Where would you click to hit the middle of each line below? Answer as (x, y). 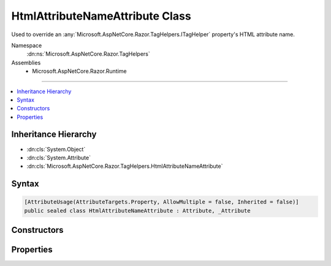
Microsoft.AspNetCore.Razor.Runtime (79, 71)
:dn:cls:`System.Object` (56, 149)
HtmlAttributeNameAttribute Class (101, 16)
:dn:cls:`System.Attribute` (59, 158)
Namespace (27, 45)
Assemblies (26, 63)
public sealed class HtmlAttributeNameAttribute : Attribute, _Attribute (137, 211)
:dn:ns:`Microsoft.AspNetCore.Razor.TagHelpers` (88, 54)
